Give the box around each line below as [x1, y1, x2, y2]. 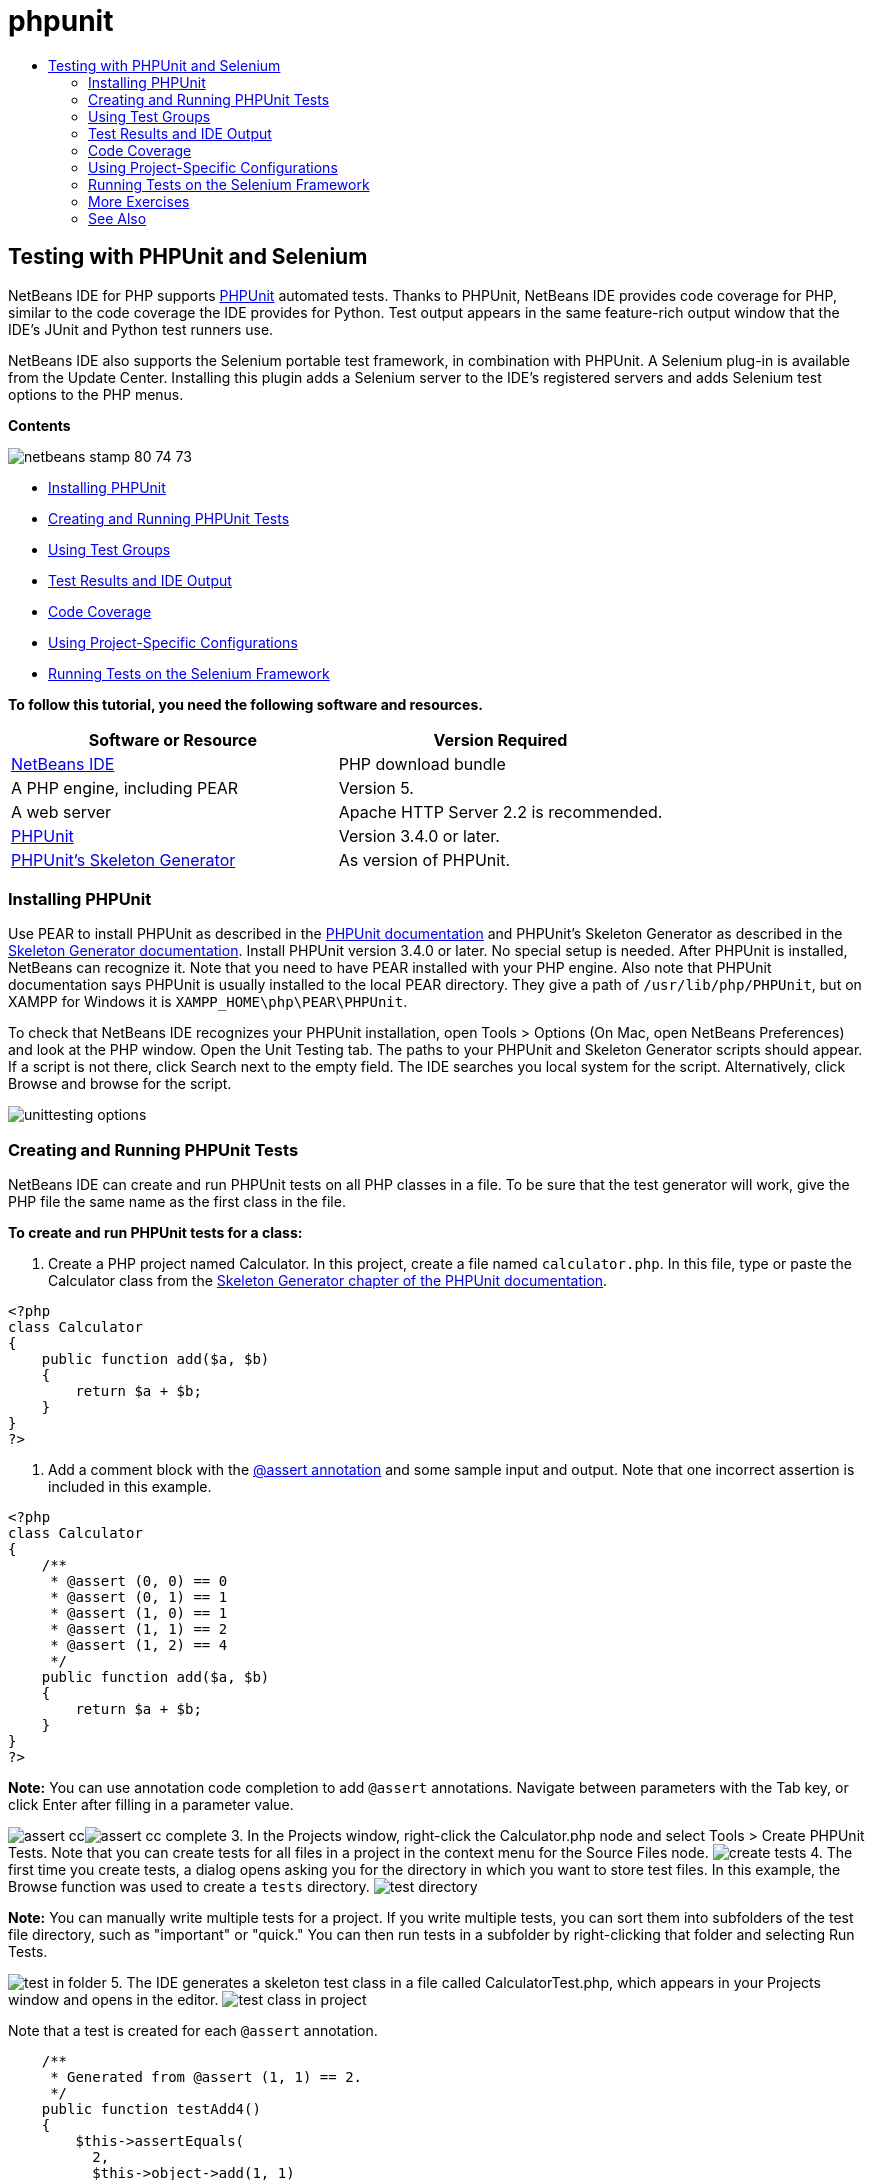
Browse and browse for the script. [8, 1075, 232, 1093]
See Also [88, 209, 147, 227]
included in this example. [48, 1478, 212, 1496]
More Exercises [88, 192, 190, 210]
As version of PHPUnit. [338, 849, 510, 870]
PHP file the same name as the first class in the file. [8, 1193, 346, 1211]
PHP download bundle [338, 753, 506, 774]
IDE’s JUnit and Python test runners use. [8, 320, 274, 338]
